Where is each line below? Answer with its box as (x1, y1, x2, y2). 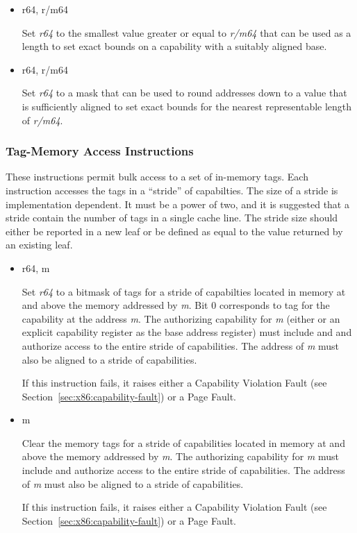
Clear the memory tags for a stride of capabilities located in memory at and (22, 435, 345, 450)
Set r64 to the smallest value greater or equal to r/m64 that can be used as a (22, 25, 351, 40)
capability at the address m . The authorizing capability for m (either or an (22, 311, 340, 325)
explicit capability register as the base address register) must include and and (22, 325, 352, 339)
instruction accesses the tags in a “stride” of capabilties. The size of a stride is (6, 183, 338, 197)
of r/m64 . (22, 112, 63, 127)
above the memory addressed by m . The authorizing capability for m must (22, 449, 339, 464)
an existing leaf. (6, 237, 73, 252)
